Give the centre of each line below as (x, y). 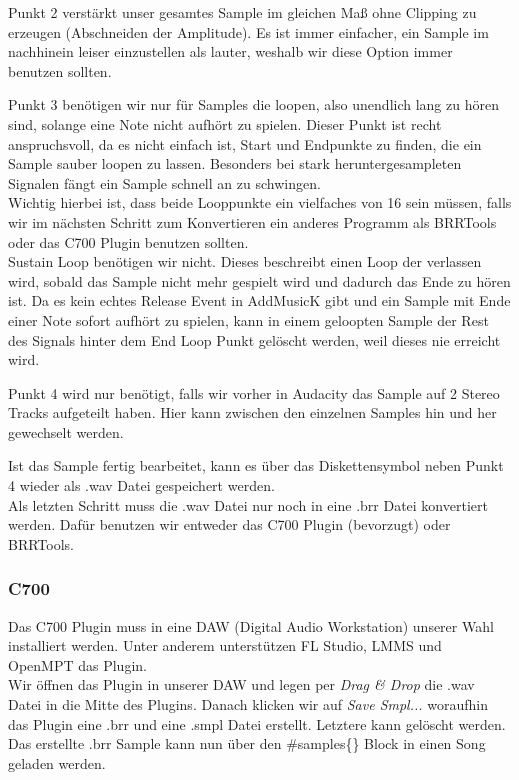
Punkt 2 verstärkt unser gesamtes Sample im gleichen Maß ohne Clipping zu (242, 12)
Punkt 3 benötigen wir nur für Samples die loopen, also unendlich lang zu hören (253, 104)
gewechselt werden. (66, 431)
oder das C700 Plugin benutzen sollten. (128, 241)
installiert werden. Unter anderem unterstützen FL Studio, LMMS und (225, 645)
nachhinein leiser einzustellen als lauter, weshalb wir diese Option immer (230, 51)
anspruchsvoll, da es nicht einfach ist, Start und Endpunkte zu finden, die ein (245, 143)
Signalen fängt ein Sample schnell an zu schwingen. (164, 182)
